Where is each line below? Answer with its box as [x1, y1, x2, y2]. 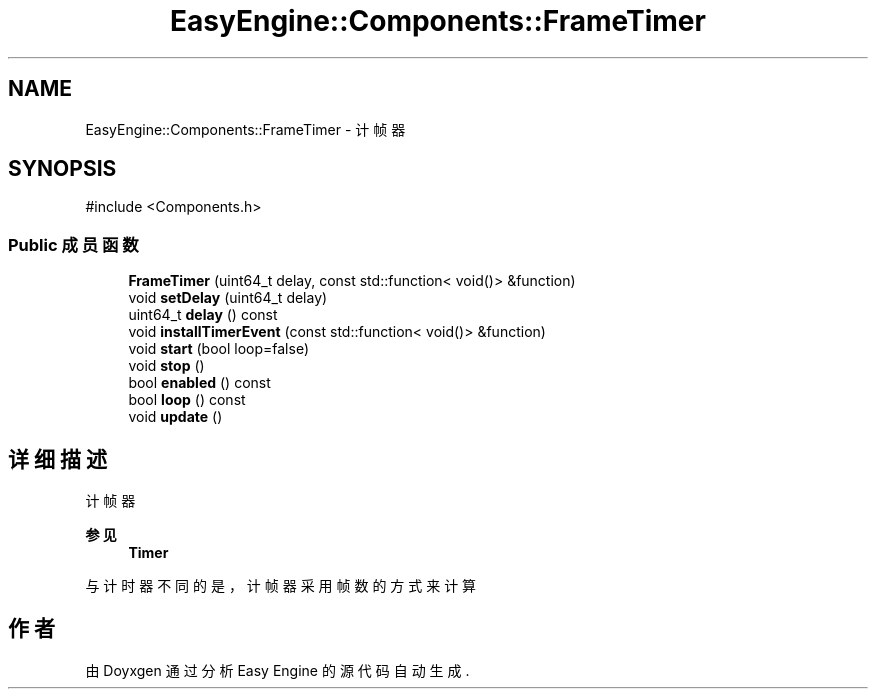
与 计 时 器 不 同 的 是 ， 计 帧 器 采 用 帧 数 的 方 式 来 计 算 [85, 577, 477, 595]
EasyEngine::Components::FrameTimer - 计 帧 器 [85, 120, 406, 138]
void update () [128, 408, 223, 426]
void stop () [128, 357, 205, 375]
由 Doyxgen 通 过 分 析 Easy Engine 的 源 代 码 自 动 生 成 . [85, 661, 470, 679]
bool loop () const [128, 391, 246, 409]
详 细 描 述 [8, 446, 107, 472]
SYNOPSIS [8, 156, 117, 182]
